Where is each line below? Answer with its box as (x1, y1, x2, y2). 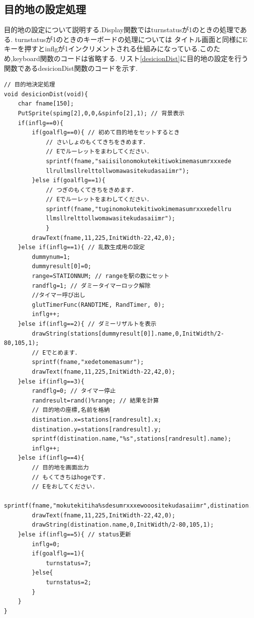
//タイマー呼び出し (32, 292, 85, 299)
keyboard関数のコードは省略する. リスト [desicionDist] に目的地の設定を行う (12, 53, 249, 63)
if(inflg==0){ (18, 119, 63, 127)
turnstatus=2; (45, 579, 91, 586)
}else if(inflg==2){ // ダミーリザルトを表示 (18, 320, 157, 328)
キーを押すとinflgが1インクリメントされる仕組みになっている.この (4, 43, 213, 54)
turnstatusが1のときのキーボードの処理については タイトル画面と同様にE (15, 34, 248, 44)
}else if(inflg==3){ (18, 378, 85, 385)
